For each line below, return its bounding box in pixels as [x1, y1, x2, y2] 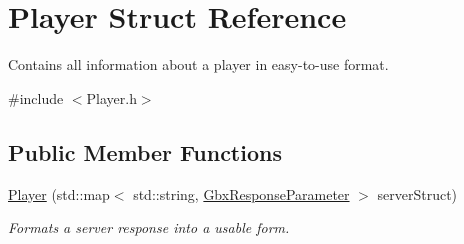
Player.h [86, 87, 137, 108]
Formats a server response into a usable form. [8, 217, 290, 238]
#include [8, 87, 64, 108]
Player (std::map [8, 183, 110, 204]
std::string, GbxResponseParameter [133, 183, 350, 204]
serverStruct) [377, 183, 458, 204]
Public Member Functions [8, 136, 282, 167]
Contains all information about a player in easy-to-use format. [8, 54, 389, 75]
